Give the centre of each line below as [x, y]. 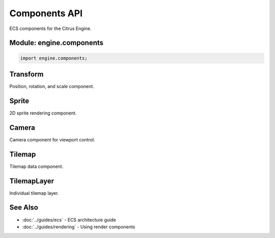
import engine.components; [54, 58]
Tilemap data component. [36, 166]
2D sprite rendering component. [43, 113]
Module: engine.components [57, 43]
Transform [26, 74]
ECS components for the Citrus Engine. [50, 28]
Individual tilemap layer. [34, 193]
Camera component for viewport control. [52, 139]
